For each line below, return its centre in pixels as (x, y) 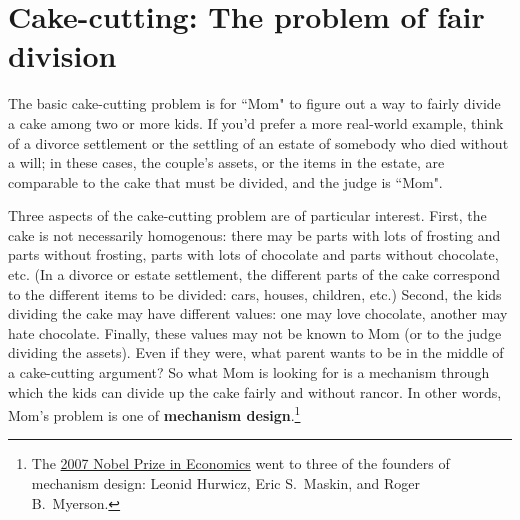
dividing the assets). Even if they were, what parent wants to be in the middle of (256, 352)
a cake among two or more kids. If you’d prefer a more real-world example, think (256, 122)
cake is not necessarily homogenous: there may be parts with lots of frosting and (254, 234)
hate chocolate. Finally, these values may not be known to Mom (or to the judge (255, 332)
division (62, 55)
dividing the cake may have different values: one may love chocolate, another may (258, 313)
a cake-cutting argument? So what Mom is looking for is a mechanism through (249, 372)
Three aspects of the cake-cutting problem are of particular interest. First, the (247, 215)
